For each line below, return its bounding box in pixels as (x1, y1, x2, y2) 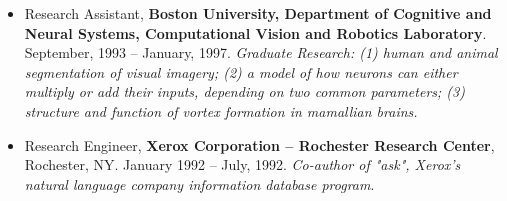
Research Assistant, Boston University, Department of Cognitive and (24, 3, 492, 23)
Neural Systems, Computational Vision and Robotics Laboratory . (24, 22, 487, 43)
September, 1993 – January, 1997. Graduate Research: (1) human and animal (24, 42, 498, 63)
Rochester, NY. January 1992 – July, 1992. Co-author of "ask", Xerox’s (24, 154, 461, 175)
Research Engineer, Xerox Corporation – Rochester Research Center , (24, 134, 495, 155)
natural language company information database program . (24, 173, 375, 194)
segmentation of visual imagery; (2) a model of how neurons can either (24, 61, 458, 82)
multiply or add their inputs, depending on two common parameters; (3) (24, 81, 465, 102)
